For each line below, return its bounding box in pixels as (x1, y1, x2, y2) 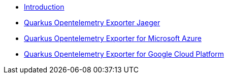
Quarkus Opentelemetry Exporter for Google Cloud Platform (24, 50, 224, 58)
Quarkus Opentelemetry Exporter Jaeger (24, 18, 160, 27)
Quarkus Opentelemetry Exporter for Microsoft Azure (24, 34, 202, 43)
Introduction (24, 3, 64, 11)
